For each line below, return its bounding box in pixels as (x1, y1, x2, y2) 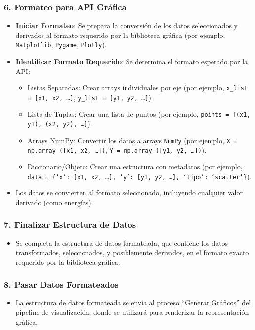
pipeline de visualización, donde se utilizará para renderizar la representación (15, 307, 249, 317)
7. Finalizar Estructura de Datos (4, 218, 136, 230)
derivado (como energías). (15, 197, 93, 208)
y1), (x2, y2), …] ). (27, 118, 92, 129)
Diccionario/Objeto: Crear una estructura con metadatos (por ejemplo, (27, 161, 243, 172)
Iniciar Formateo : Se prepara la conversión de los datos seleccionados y (15, 20, 238, 31)
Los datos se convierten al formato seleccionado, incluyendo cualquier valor (15, 187, 243, 198)
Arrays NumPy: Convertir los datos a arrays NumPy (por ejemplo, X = (27, 135, 237, 145)
